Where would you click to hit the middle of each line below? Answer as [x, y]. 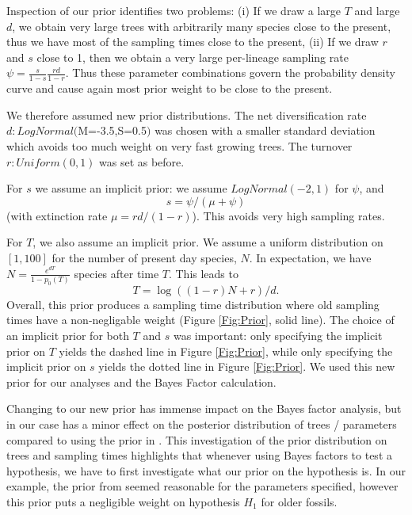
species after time [116, 273]
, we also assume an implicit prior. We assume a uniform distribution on [208, 242]
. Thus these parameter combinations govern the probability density [230, 72]
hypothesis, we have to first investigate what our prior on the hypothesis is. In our [206, 470]
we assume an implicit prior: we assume [131, 188]
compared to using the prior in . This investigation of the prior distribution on [197, 439]
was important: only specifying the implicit [278, 335]
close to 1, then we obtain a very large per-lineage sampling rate [193, 57]
